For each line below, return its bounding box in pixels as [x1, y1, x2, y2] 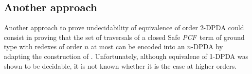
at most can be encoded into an [90, 41, 185, 52]
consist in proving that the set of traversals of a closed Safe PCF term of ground [4, 32, 245, 42]
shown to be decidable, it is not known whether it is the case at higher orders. [4, 60, 237, 71]
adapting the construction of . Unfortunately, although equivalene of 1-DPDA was [4, 51, 249, 61]
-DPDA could [203, 22, 244, 33]
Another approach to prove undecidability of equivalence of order [4, 22, 198, 33]
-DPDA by [191, 41, 223, 52]
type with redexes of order [4, 41, 82, 52]
